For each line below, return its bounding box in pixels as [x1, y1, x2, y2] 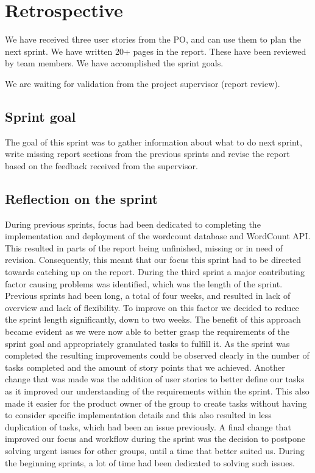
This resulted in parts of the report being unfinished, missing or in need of [5, 241, 283, 254]
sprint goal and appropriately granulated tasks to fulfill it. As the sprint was [5, 337, 290, 349]
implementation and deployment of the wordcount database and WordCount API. [5, 229, 311, 242]
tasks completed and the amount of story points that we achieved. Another [5, 360, 285, 373]
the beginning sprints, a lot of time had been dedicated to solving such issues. [5, 456, 295, 469]
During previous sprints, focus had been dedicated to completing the [5, 217, 261, 230]
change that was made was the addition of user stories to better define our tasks [5, 373, 305, 385]
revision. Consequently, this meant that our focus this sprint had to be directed [5, 253, 301, 266]
